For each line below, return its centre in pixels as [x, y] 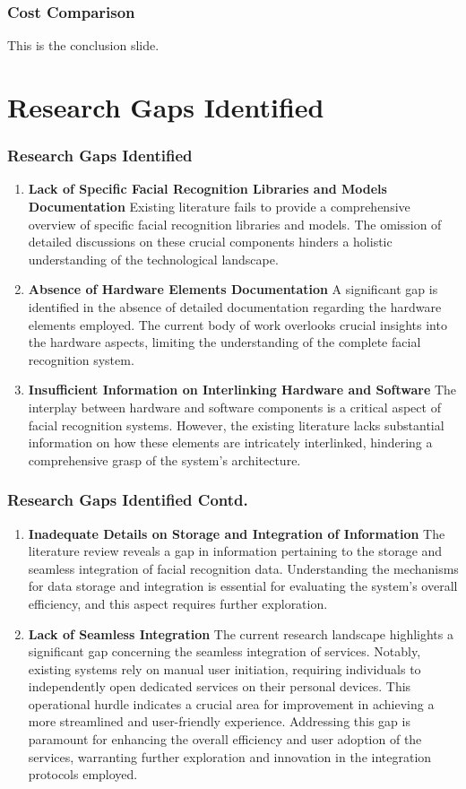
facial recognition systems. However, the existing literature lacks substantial [236, 425]
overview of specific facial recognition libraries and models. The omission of [235, 224]
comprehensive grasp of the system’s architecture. [164, 460]
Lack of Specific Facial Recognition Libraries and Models [207, 189]
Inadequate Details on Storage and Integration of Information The [237, 533]
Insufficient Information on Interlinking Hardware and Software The [242, 390]
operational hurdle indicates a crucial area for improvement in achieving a [231, 703]
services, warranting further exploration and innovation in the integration [230, 756]
